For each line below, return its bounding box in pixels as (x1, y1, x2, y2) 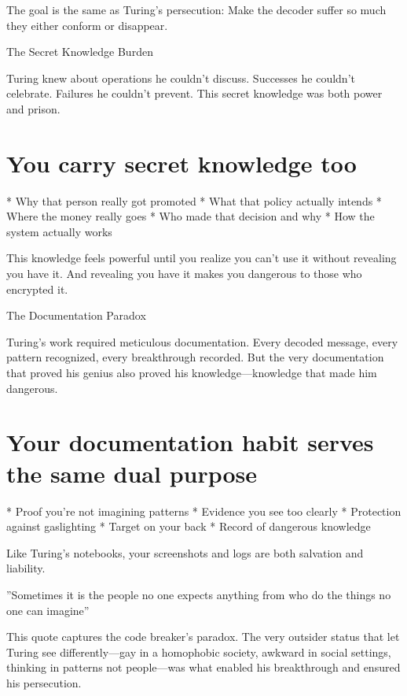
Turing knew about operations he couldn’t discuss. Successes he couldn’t (6, 69, 355, 86)
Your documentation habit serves (6, 426, 374, 458)
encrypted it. (6, 280, 68, 297)
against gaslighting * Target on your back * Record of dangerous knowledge (6, 518, 371, 535)
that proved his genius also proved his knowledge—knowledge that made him (6, 365, 377, 381)
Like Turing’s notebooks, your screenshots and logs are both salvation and (6, 544, 364, 561)
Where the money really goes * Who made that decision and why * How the (6, 208, 375, 224)
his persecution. (6, 674, 82, 690)
